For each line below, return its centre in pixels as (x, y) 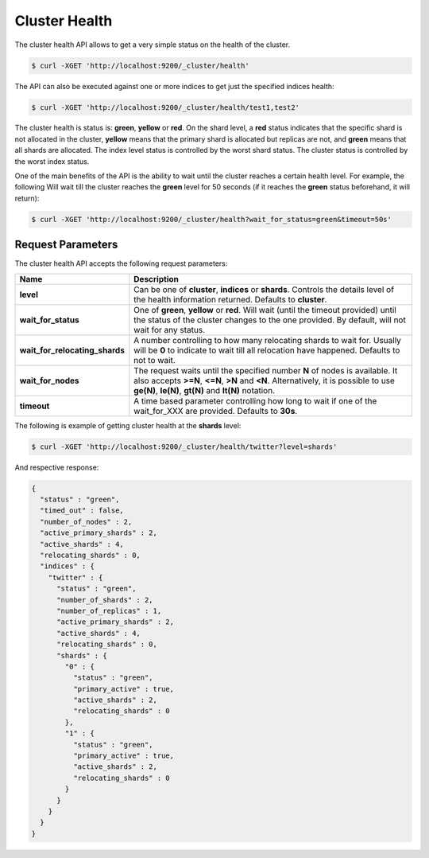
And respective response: (57, 467)
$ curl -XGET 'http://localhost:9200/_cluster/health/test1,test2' (166, 107)
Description (156, 279)
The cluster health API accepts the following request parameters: (121, 263)
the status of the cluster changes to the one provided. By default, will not (270, 320)
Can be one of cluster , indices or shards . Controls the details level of (264, 289)
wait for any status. (170, 330)
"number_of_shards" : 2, (105, 600)
